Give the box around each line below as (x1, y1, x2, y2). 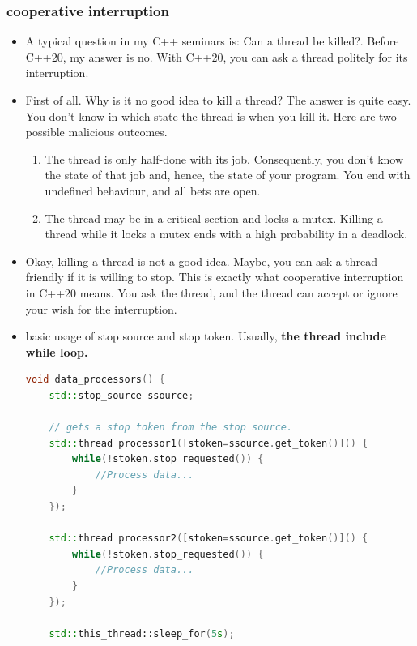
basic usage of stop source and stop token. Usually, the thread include (25, 327, 386, 344)
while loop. (25, 343, 88, 360)
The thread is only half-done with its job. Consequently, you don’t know (45, 150, 404, 167)
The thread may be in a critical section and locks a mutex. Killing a (45, 209, 383, 226)
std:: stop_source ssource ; (49, 389, 194, 401)
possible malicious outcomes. (25, 123, 168, 140)
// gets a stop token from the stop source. (49, 421, 293, 434)
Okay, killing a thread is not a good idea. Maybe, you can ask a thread (25, 252, 378, 269)
